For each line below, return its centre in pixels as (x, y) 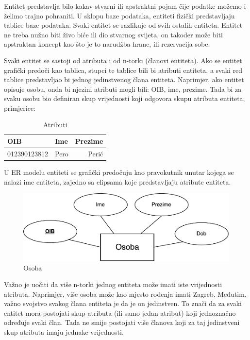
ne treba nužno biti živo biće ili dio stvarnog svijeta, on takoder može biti (113, 34)
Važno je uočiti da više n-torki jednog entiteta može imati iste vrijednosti (113, 284)
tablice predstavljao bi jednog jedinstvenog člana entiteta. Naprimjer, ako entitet (124, 79)
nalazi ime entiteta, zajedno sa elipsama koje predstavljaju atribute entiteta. (117, 181)
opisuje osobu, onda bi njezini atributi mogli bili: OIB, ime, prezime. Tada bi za (123, 89)
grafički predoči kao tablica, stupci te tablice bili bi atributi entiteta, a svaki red (123, 70)
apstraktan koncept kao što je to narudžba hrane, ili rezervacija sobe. (107, 44)
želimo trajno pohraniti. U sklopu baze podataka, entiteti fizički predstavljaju (119, 15)
